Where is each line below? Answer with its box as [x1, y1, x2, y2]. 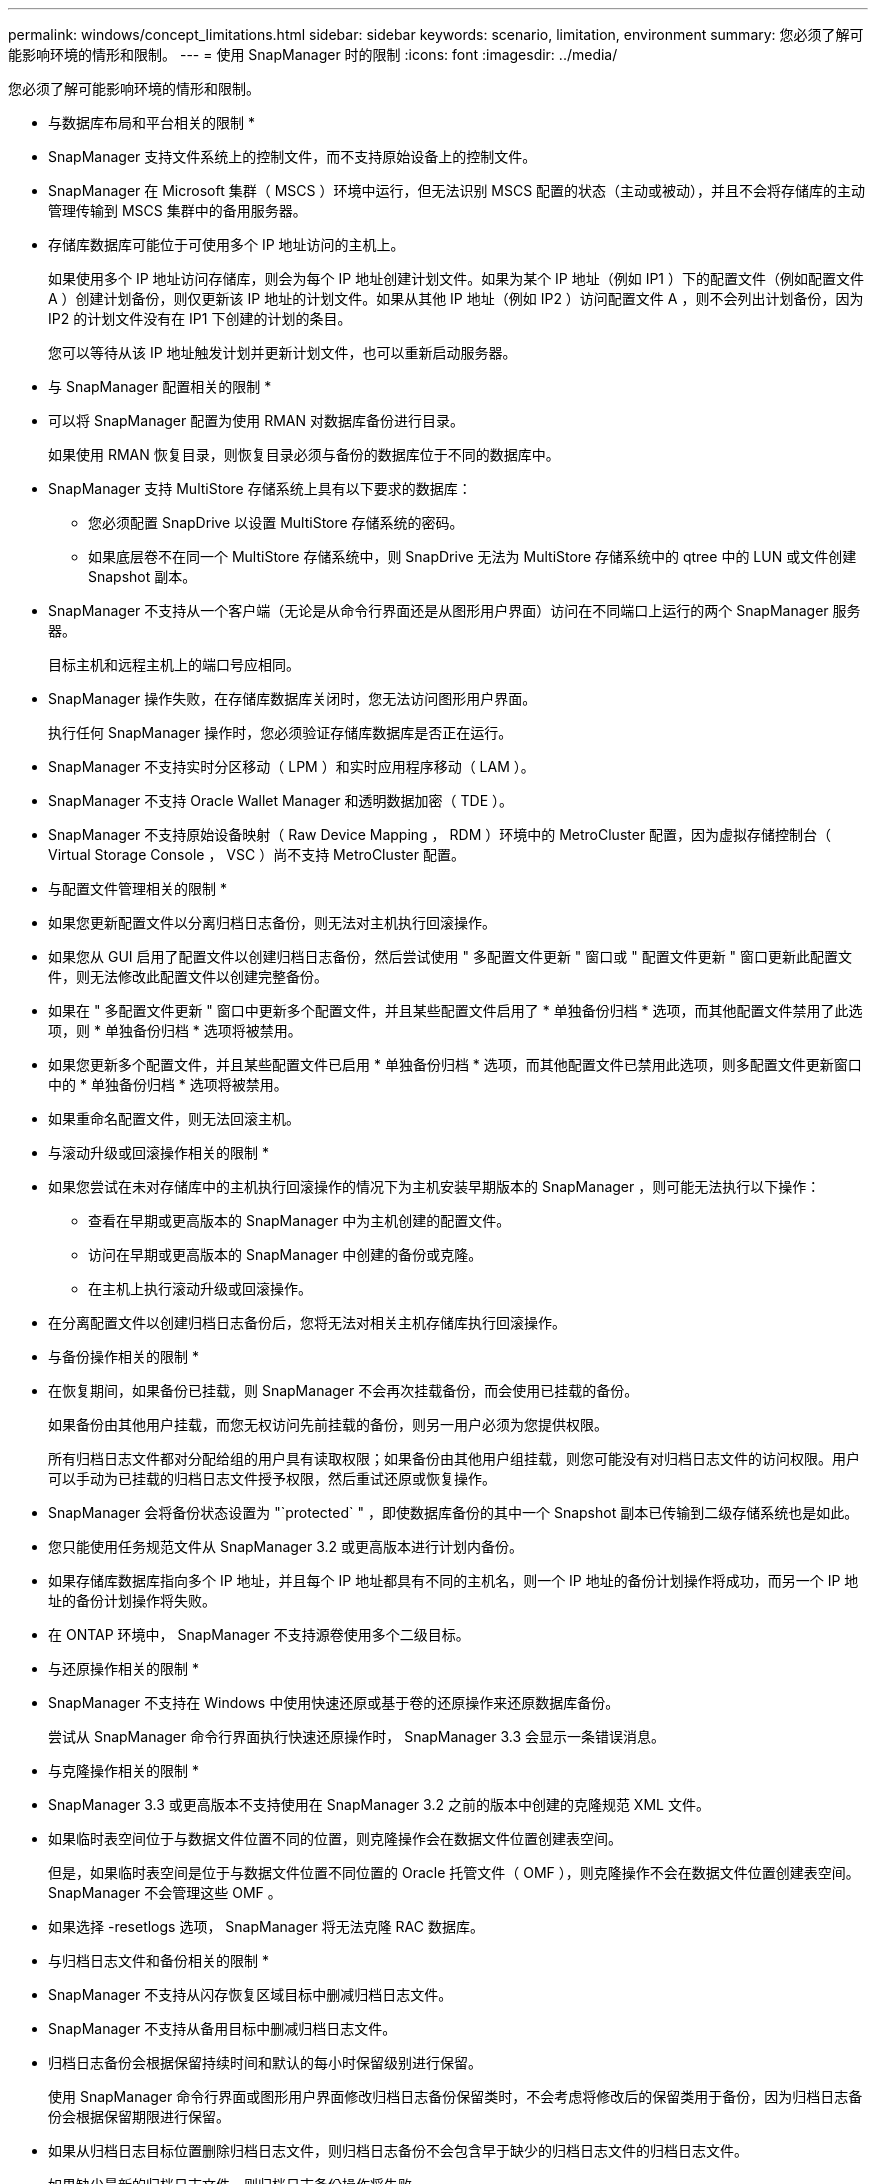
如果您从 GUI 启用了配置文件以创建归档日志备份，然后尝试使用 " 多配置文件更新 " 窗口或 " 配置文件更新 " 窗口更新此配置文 [48, 948, 853, 965]
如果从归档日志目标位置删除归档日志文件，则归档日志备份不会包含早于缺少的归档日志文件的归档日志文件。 [48, 2142, 748, 2159]
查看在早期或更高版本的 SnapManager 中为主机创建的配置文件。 [88, 1212, 511, 1229]
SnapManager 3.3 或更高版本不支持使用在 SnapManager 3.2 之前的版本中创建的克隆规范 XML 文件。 [48, 1796, 710, 1813]
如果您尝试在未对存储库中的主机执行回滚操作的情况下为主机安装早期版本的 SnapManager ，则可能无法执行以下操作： [48, 1178, 821, 1195]
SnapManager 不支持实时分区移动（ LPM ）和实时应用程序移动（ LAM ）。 [48, 758, 535, 775]
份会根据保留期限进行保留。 [48, 2108, 230, 2125]
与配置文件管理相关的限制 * [48, 880, 227, 897]
